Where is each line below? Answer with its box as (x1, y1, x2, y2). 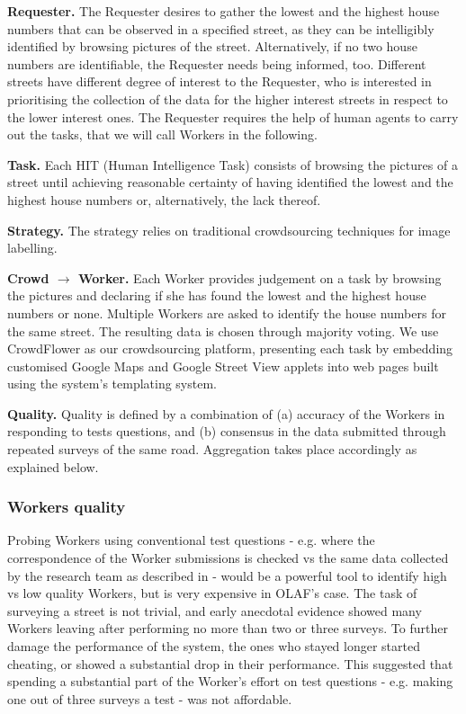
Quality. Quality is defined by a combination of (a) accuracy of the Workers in (7, 404, 445, 423)
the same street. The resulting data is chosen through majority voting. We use (7, 321, 439, 340)
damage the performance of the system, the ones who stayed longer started (7, 637, 420, 656)
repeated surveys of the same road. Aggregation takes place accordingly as (7, 440, 417, 459)
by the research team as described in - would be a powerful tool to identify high (7, 566, 447, 585)
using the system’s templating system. (7, 374, 217, 393)
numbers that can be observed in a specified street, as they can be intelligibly (7, 19, 435, 38)
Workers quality (7, 495, 126, 518)
